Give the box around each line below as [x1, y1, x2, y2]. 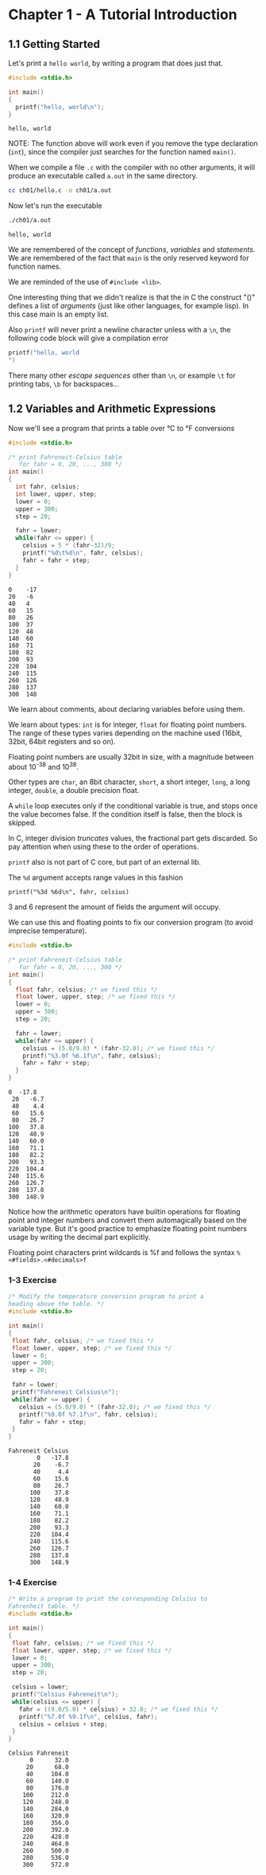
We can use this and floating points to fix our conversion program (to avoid [8, 918, 253, 928]
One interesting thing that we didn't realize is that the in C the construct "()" [8, 292, 256, 302]
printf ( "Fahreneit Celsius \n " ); [11, 1388, 119, 1396]
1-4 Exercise [8, 1577, 57, 1588]
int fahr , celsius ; [15, 483, 80, 491]
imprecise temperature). [8, 926, 87, 936]
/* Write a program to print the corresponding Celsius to [8, 1595, 208, 1603]
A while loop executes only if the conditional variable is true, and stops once [8, 801, 258, 810]
